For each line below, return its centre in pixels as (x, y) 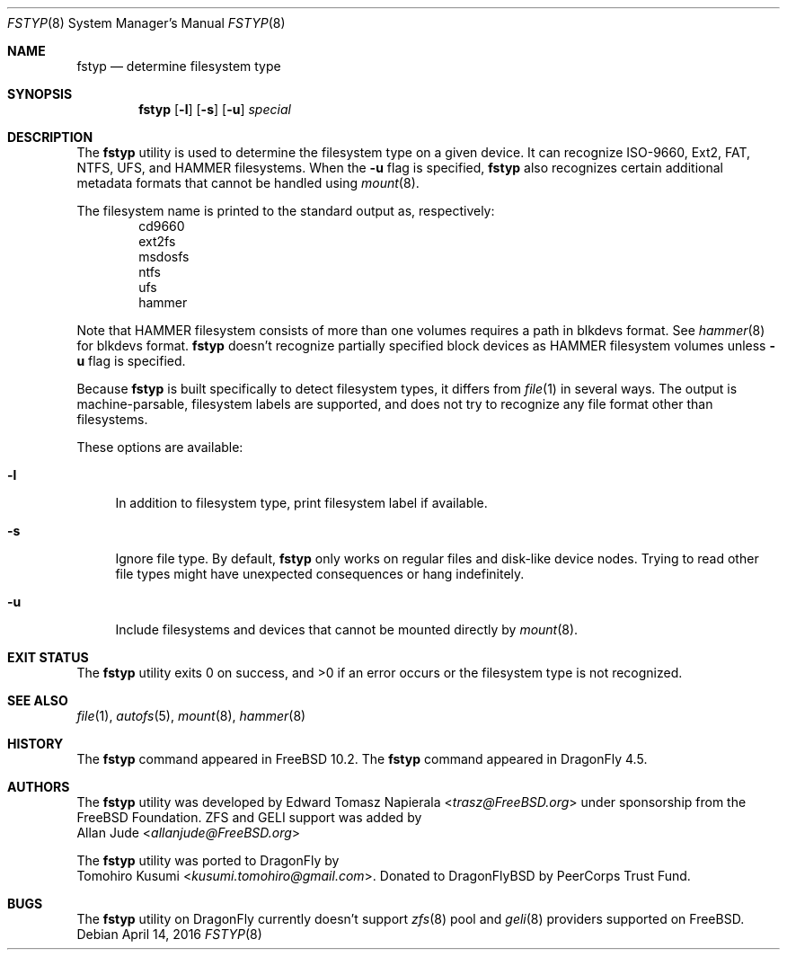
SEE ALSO (38, 700)
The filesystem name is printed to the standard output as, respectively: (286, 211)
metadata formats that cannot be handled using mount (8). (248, 183)
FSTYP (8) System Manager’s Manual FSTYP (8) (146, 23)
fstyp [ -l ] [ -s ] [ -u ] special (215, 109)
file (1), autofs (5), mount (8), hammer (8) (191, 716)
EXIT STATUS (48, 657)
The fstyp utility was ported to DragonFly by (208, 860)
